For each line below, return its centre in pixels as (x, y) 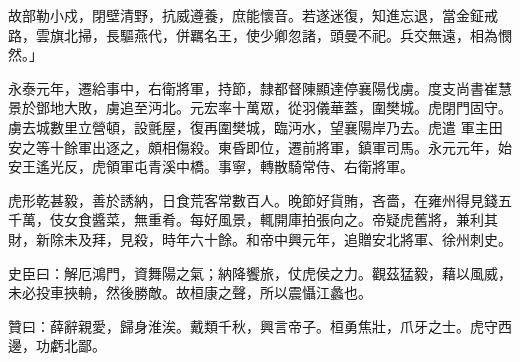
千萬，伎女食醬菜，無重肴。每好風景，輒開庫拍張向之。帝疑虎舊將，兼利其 (253, 219)
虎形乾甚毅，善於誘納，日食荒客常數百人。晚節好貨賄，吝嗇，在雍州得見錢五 (260, 199)
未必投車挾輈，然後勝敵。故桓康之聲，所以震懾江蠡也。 (190, 292)
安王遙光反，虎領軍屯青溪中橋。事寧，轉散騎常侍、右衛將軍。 (211, 166)
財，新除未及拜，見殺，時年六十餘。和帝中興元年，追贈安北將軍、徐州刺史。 (260, 238)
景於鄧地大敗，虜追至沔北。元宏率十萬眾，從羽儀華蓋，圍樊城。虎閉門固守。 (260, 107)
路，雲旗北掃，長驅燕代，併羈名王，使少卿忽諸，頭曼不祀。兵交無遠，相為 (253, 34)
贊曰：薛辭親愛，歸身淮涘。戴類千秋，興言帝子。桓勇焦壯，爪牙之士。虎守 (253, 325)
